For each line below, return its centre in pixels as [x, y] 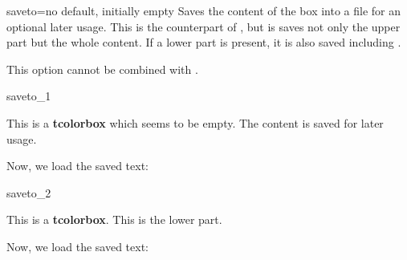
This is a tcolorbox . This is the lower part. [114, 219]
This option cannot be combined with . [102, 69]
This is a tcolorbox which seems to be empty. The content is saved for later [195, 122]
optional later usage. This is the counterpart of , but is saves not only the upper [203, 26]
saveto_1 [29, 96]
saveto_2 [29, 192]
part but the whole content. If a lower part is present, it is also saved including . [204, 42]
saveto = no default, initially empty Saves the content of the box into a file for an [204, 10]
